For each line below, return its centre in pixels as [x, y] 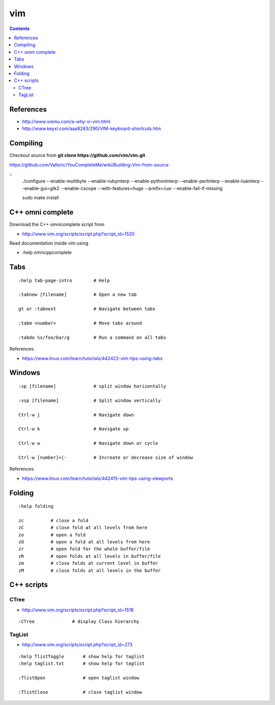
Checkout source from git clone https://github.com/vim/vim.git [77, 155]
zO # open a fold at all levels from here [84, 542]
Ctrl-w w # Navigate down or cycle [88, 443]
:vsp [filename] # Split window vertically [90, 400]
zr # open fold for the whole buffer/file [84, 549]
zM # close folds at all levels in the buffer [90, 570]
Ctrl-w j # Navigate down [76, 415]
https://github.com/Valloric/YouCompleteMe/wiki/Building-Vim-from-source [89, 165]
